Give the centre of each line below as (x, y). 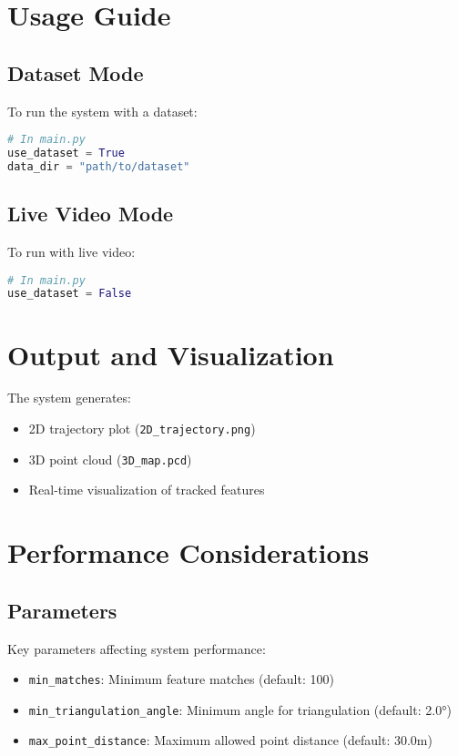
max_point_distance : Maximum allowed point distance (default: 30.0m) (230, 740)
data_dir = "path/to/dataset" (99, 166)
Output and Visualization (171, 354)
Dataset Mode (76, 72)
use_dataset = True (66, 153)
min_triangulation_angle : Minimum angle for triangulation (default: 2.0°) (240, 709)
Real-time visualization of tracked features (147, 490)
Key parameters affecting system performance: (137, 648)
